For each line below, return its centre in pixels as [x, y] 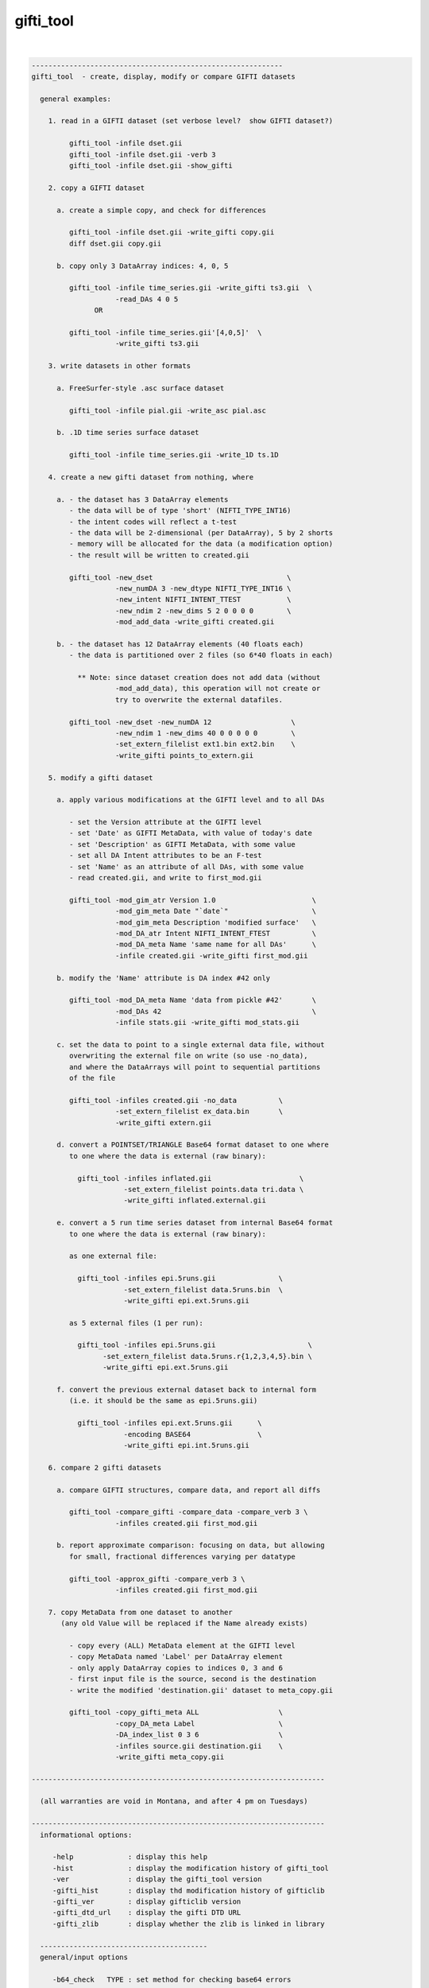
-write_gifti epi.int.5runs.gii [186, 1445]
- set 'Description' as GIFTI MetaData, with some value [182, 844]
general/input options [84, 1957]
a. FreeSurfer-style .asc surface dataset [141, 388]
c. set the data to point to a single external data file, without [191, 1044]
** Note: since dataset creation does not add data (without [199, 678]
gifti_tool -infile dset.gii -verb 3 [142, 154]
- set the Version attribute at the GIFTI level [165, 822]
